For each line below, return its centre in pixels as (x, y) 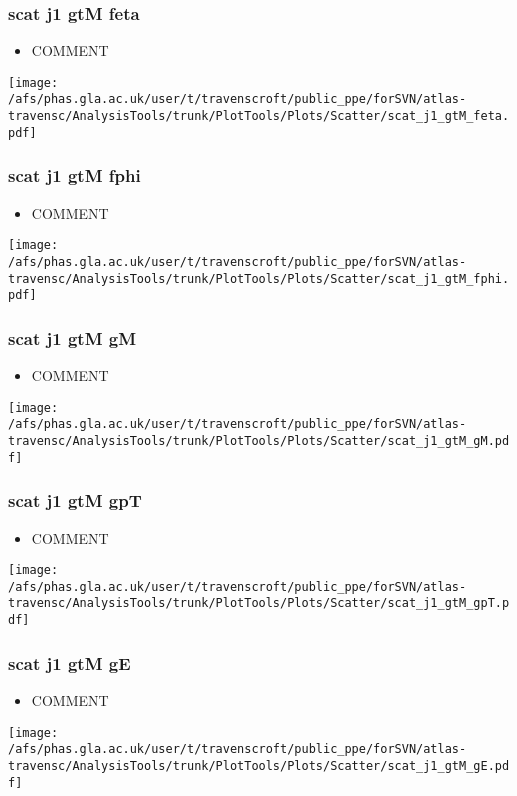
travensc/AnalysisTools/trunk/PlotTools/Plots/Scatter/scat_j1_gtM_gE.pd (259, 765)
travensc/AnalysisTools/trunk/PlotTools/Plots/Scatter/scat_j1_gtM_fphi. (259, 278)
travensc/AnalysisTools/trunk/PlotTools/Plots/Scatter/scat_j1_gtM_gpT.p (259, 603)
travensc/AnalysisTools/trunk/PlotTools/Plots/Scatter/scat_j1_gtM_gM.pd (259, 441)
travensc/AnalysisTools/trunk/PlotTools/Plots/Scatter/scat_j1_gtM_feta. (259, 116)
